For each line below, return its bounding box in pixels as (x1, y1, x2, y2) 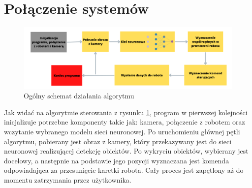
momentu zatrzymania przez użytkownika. (4, 174, 131, 185)
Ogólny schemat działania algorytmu (24, 91, 134, 101)
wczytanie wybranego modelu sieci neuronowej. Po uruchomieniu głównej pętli (4, 126, 240, 136)
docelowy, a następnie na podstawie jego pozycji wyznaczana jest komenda (4, 155, 229, 165)
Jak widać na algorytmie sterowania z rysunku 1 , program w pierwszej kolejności (4, 107, 248, 117)
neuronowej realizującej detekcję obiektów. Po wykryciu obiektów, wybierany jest (4, 146, 249, 156)
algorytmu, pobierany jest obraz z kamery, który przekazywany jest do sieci (4, 136, 232, 146)
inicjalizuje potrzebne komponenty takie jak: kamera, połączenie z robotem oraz (4, 117, 245, 127)
